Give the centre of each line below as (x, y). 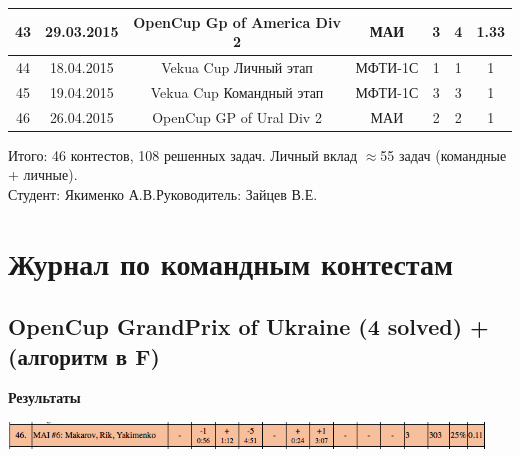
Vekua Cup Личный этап (237, 66)
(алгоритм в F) (84, 355)
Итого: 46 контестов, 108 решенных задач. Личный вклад (183, 154)
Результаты (44, 397)
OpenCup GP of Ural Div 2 (237, 116)
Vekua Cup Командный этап (237, 91)
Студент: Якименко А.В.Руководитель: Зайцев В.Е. (163, 193)
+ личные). (43, 174)
